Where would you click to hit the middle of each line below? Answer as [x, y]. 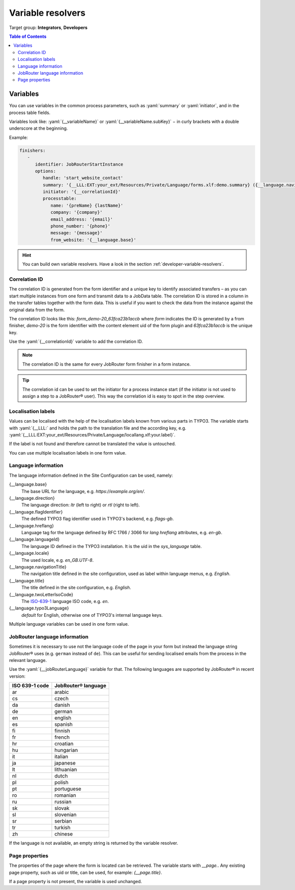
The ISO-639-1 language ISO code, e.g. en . [65, 601]
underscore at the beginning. [39, 128]
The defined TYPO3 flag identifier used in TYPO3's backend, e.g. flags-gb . [98, 519]
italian [61, 757]
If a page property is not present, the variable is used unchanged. [75, 882]
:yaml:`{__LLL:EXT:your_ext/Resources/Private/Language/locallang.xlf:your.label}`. [92, 434]
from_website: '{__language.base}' [93, 240]
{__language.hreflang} [31, 525]
